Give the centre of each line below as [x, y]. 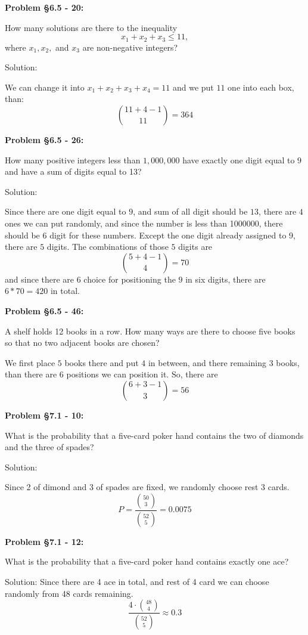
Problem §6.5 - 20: [44, 7]
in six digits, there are [225, 279]
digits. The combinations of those [108, 247]
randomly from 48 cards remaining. [69, 593]
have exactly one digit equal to [239, 159]
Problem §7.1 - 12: [44, 541]
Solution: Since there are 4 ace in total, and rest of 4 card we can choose [137, 581]
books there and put [102, 362]
